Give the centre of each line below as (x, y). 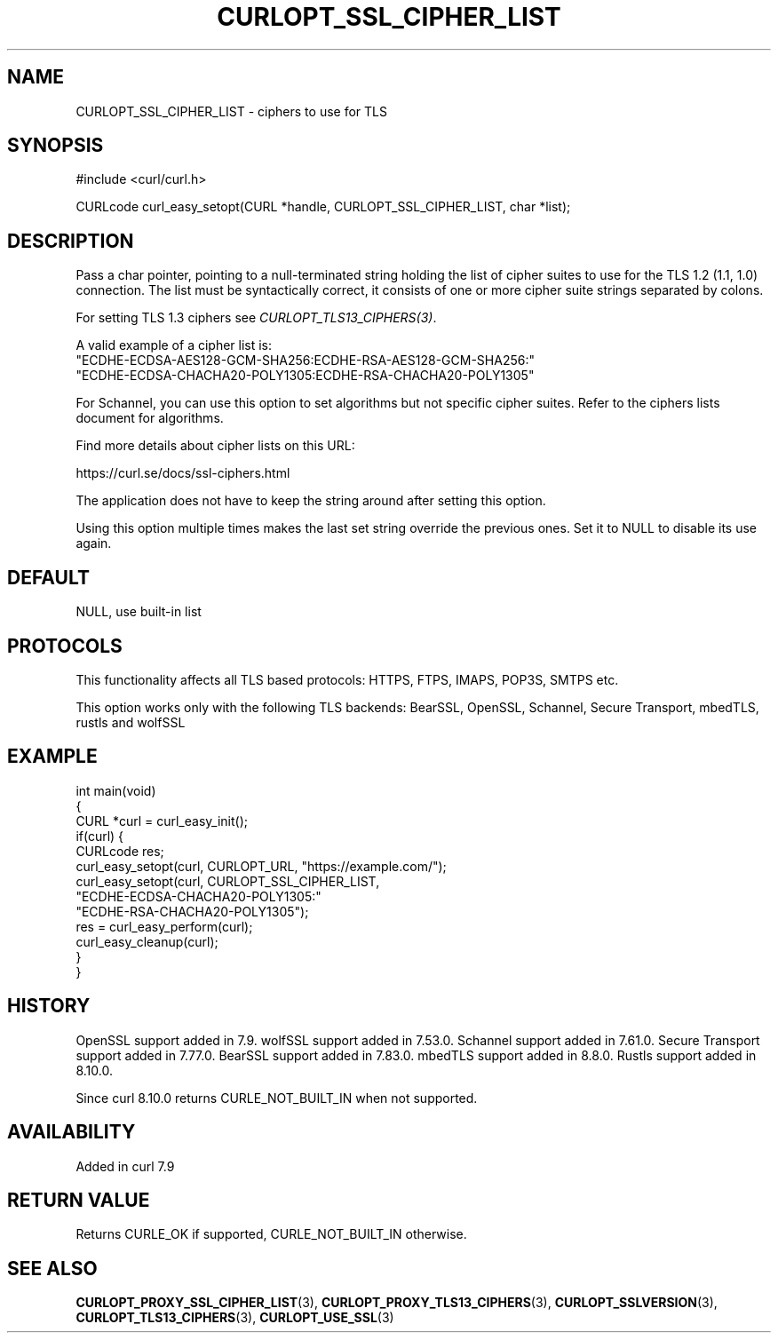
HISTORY (49, 1006)
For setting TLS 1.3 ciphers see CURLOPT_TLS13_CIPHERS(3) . (256, 318)
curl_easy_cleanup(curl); (147, 941)
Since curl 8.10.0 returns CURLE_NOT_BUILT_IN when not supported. (277, 1098)
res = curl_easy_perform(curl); (164, 926)
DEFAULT (48, 577)
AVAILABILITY (71, 1132)
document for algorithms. (150, 418)
